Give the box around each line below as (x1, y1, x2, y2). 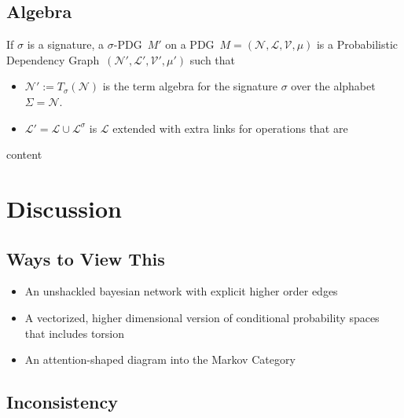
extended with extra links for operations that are (112, 119, 348, 136)
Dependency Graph (6, 51, 100, 68)
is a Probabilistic (316, 36, 398, 53)
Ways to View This (6, 246, 165, 270)
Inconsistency (6, 390, 118, 414)
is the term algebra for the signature (102, 78, 277, 94)
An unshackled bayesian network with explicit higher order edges (24, 283, 338, 299)
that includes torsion (24, 324, 125, 341)
